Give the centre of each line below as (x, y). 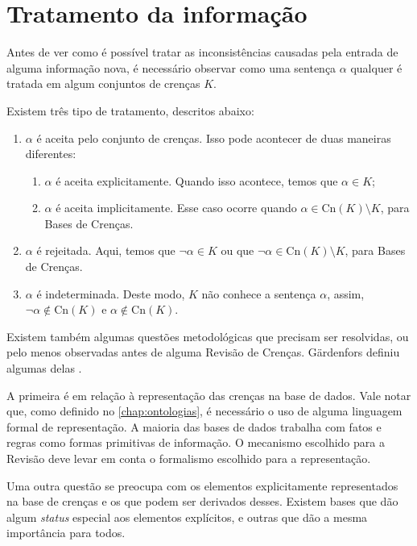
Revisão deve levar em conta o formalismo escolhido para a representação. (189, 458)
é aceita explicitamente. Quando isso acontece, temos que (197, 180)
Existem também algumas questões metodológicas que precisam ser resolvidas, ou (208, 336)
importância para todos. (66, 533)
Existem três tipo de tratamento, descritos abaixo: (130, 110)
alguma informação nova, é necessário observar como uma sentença (171, 67)
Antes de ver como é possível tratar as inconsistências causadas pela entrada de (202, 52)
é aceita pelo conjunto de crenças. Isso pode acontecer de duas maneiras (214, 138)
